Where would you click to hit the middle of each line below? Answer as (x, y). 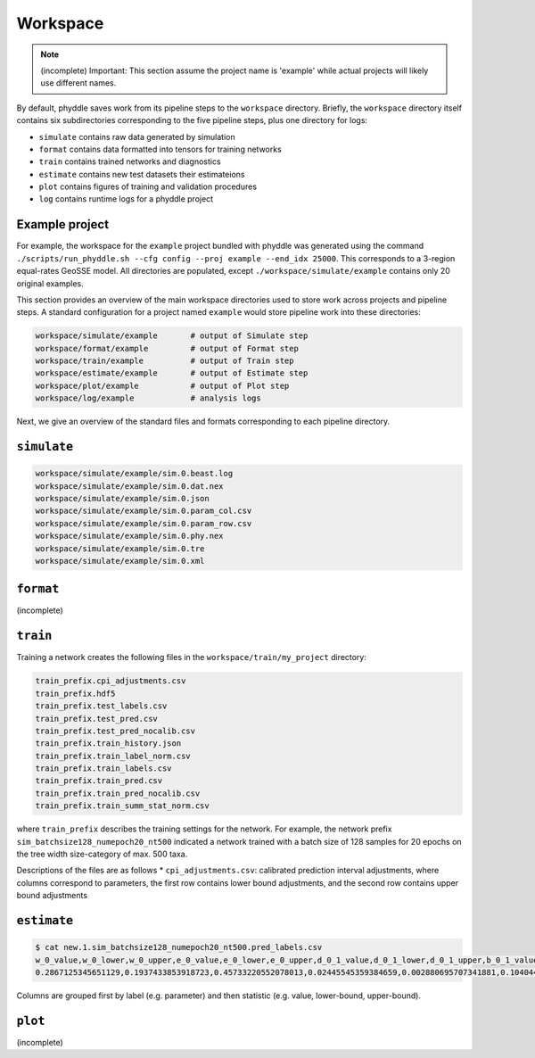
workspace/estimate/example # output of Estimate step (172, 373)
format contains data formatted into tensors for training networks (160, 149)
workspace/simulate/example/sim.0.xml (120, 561)
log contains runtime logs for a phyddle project (126, 199)
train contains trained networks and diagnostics (130, 161)
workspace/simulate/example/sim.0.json (122, 499)
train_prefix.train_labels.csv (104, 769)
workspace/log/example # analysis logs (148, 398)
